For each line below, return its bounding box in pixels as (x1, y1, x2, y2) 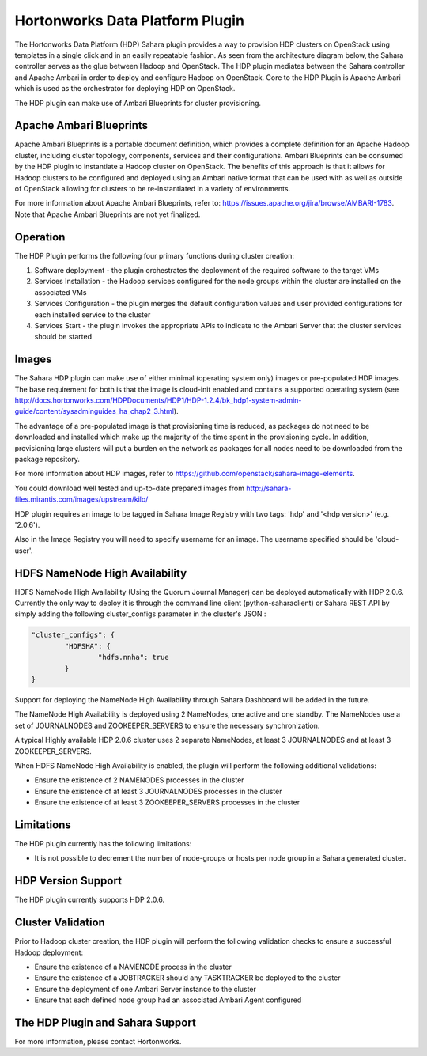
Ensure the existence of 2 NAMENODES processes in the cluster (34, 775, 244, 785)
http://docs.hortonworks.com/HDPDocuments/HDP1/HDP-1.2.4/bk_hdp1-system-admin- (14, 396, 302, 405)
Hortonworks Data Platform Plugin (14, 12, 245, 29)
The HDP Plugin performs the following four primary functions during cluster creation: (14, 251, 295, 260)
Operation (14, 230, 66, 244)
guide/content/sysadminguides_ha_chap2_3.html (14, 407, 174, 416)
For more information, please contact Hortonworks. (14, 1037, 182, 1047)
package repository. (14, 455, 81, 464)
